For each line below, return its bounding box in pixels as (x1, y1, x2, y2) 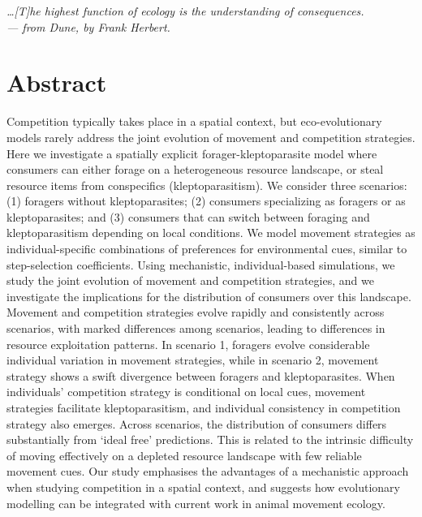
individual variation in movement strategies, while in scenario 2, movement (6, 351, 379, 368)
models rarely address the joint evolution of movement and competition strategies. (6, 128, 416, 145)
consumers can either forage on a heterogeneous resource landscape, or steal (6, 161, 384, 178)
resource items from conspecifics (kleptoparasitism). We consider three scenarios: (6, 176, 407, 193)
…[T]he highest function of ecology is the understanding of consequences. (6, 2, 364, 19)
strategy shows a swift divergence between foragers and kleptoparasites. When (6, 367, 395, 384)
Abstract (6, 66, 107, 99)
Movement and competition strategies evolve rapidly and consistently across (6, 304, 385, 321)
